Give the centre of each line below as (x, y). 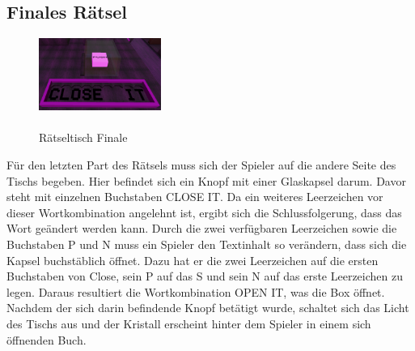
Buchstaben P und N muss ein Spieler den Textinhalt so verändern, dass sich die (207, 244)
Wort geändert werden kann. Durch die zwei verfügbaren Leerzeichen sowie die (202, 228)
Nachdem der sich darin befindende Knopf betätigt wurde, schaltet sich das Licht (208, 308)
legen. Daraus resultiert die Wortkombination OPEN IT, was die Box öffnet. (196, 291)
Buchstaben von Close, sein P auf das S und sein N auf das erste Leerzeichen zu (205, 276)
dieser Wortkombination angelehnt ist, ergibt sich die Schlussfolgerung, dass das (204, 212)
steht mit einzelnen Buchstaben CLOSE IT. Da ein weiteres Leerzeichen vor (195, 197)
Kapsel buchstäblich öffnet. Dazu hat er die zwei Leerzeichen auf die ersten (193, 260)
